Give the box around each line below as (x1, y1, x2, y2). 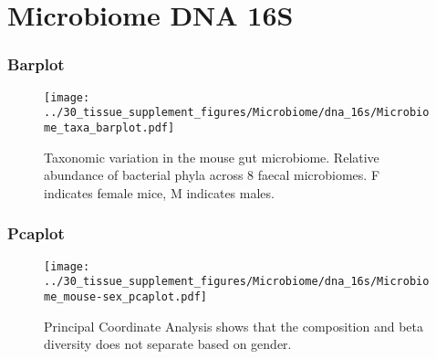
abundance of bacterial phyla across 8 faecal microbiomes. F (44, 165, 380, 185)
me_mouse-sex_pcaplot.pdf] (44, 290, 207, 303)
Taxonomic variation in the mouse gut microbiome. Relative (44, 147, 379, 166)
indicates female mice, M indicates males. (44, 183, 275, 202)
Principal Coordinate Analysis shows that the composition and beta (44, 316, 424, 335)
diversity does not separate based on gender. (44, 334, 292, 354)
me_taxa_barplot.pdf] (44, 121, 175, 134)
